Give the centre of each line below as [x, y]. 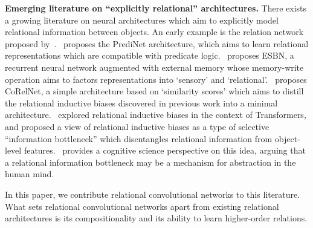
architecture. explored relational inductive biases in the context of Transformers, [156, 115]
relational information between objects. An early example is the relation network [154, 32]
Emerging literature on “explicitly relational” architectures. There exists [156, 8]
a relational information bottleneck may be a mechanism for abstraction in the [150, 162]
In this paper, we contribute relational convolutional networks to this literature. [153, 194]
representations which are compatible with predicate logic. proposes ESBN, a [150, 55]
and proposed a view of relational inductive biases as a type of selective [137, 126]
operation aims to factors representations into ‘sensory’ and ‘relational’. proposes [156, 79]
